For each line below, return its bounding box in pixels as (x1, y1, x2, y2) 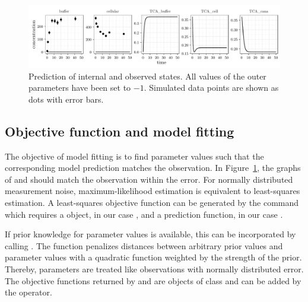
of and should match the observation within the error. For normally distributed (5, 173, 293, 185)
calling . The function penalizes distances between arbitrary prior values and (5, 239, 283, 252)
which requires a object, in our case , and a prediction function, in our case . (5, 208, 283, 220)
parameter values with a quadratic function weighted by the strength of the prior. (5, 251, 302, 263)
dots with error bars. (28, 93, 104, 105)
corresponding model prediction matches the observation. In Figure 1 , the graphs (5, 161, 301, 174)
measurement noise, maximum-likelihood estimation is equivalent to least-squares (5, 185, 300, 197)
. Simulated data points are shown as (144, 81, 279, 94)
